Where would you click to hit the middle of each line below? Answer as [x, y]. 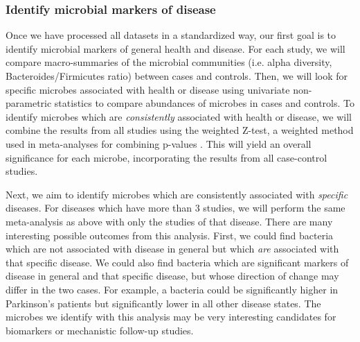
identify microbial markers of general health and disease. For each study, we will [175, 48]
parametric [29, 103]
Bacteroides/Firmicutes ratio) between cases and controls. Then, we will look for [177, 76]
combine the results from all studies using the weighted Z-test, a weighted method [180, 130]
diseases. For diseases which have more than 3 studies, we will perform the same [175, 208]
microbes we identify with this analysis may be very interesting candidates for [171, 317]
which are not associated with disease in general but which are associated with [172, 249]
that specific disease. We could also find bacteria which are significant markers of [177, 262]
